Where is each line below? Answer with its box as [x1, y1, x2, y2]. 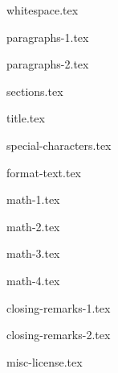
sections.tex [6, 82, 63, 99]
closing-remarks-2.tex [6, 326, 111, 343]
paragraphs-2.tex [6, 56, 89, 73]
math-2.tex [6, 218, 60, 234]
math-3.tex [6, 245, 60, 262]
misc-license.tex [6, 353, 83, 370]
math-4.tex [6, 271, 60, 288]
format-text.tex [6, 164, 81, 180]
